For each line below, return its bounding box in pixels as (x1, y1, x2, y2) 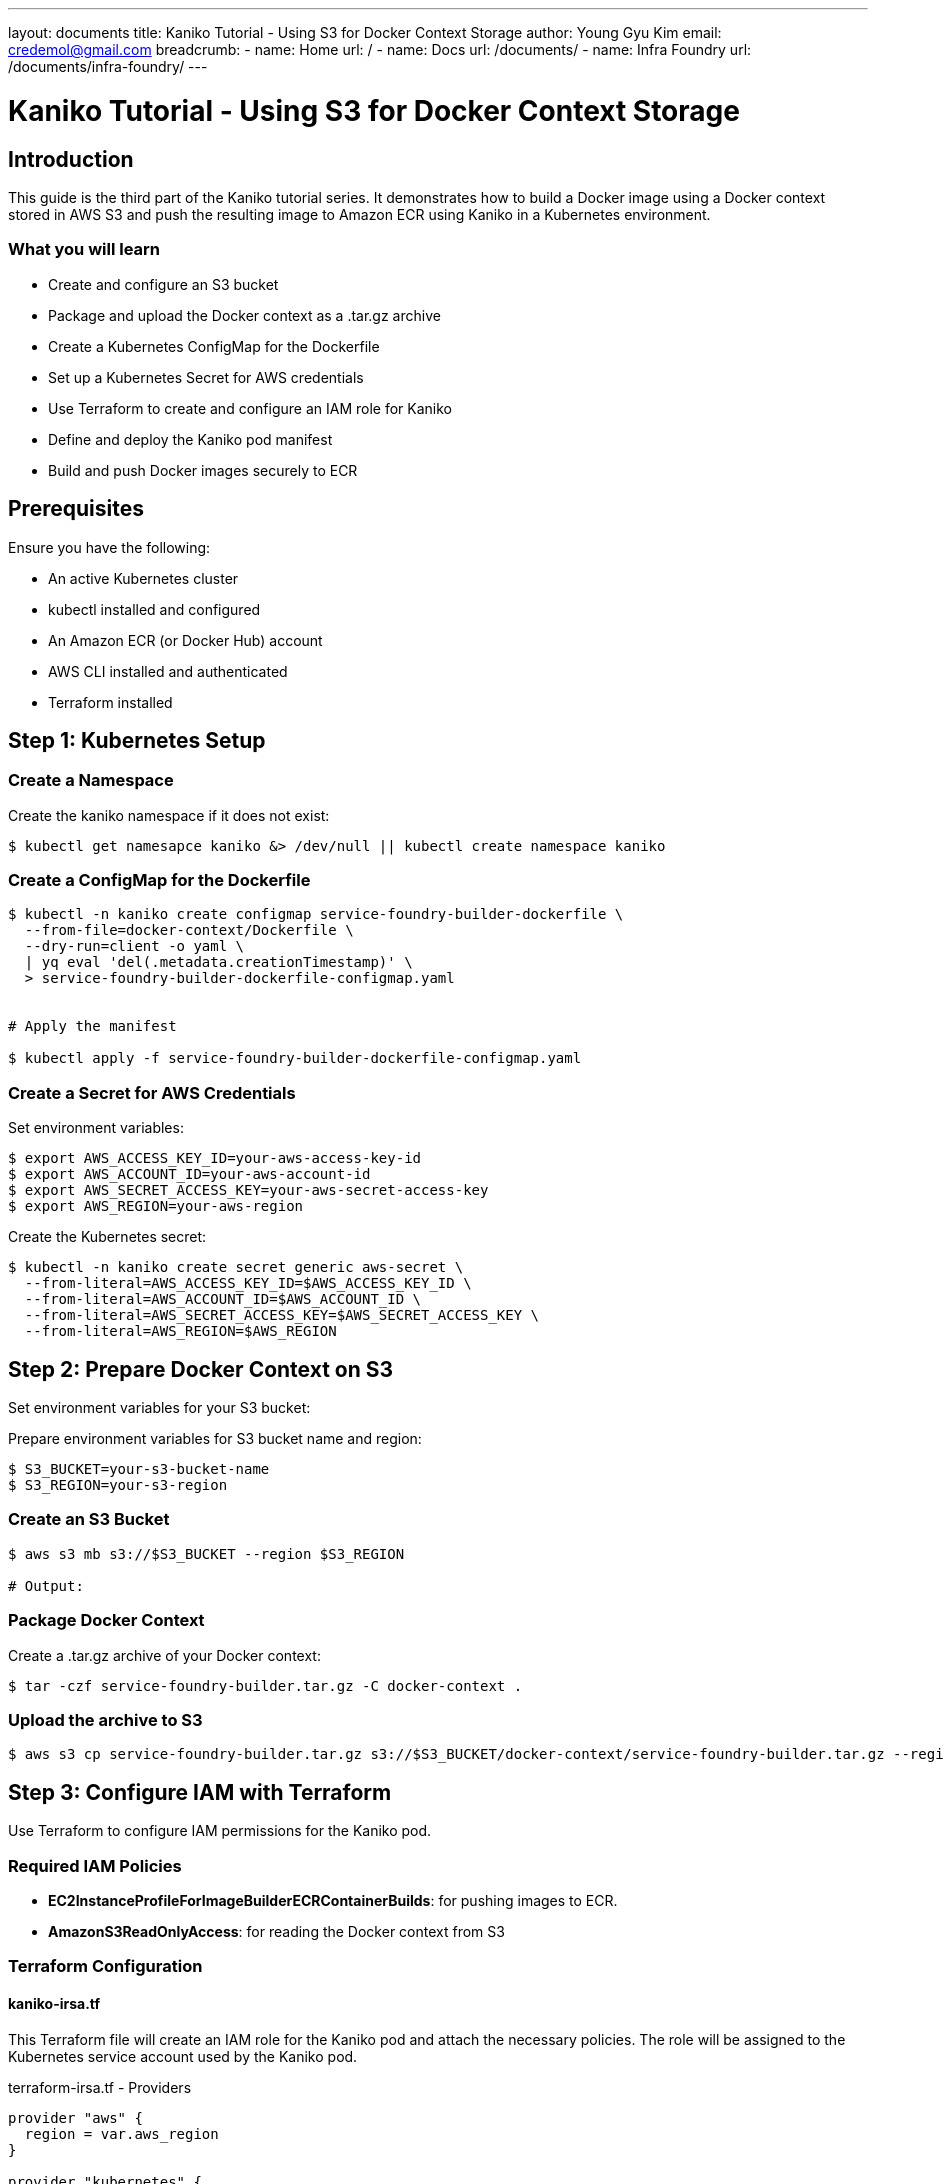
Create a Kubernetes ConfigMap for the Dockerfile (48, 337, 380, 355)
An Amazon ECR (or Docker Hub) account (48, 631, 323, 649)
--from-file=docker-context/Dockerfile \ (24, 922, 354, 939)
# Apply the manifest (8, 1018, 177, 1035)
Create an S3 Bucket (8, 1509, 170, 1530)
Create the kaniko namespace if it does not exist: (8, 806, 330, 824)
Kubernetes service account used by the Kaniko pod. (8, 2047, 358, 2065)
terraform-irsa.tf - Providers (8, 2078, 192, 2096)
